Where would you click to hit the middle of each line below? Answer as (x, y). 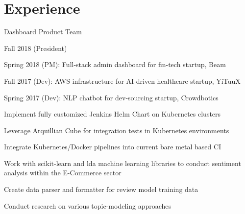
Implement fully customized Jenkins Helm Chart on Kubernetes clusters (112, 114)
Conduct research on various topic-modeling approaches (88, 205)
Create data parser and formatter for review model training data (101, 189)
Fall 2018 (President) (36, 48)
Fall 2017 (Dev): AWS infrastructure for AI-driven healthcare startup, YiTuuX (122, 81)
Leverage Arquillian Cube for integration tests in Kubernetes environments (117, 130)
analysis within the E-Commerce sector (63, 173)
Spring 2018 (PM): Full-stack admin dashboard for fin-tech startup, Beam (115, 64)
